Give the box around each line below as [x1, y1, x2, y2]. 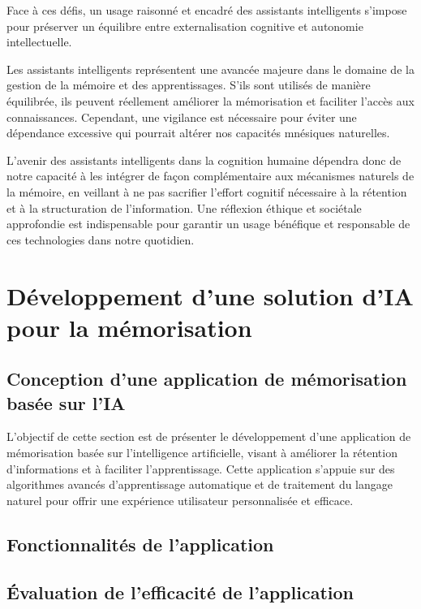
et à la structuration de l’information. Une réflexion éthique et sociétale [6, 199, 362, 216]
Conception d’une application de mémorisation [6, 366, 407, 391]
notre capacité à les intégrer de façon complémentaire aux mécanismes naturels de [6, 167, 415, 184]
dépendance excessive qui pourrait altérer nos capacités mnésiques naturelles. [6, 124, 390, 141]
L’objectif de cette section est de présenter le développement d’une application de [6, 428, 411, 445]
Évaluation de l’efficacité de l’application [6, 579, 354, 604]
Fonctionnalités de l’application [6, 531, 274, 556]
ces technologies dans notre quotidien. [6, 231, 195, 248]
